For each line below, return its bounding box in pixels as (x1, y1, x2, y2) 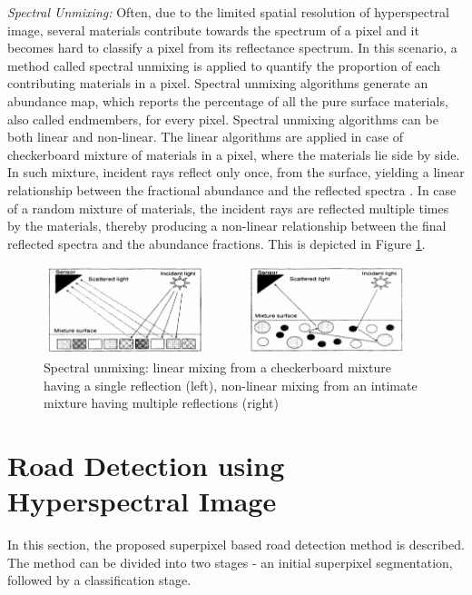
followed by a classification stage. (7, 570, 192, 590)
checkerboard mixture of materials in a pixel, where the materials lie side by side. (7, 144, 460, 164)
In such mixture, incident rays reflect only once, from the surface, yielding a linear (7, 163, 465, 182)
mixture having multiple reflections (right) (44, 393, 279, 412)
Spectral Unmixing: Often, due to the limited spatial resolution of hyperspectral (7, 3, 449, 21)
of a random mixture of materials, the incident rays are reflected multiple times (7, 198, 449, 217)
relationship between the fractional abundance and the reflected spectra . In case (7, 180, 457, 199)
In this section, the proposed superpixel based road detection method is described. (7, 535, 465, 554)
